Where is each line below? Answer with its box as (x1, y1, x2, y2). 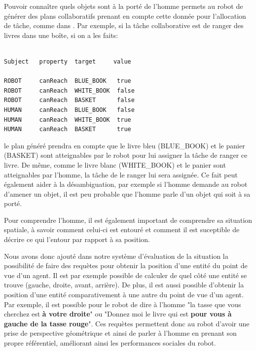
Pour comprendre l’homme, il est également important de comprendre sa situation (4, 214, 253, 225)
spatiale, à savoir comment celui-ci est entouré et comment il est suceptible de (4, 224, 240, 235)
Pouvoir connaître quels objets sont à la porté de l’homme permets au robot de (4, 1, 243, 11)
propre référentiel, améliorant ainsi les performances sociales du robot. (4, 338, 216, 348)
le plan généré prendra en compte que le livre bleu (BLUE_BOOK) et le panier (4, 140, 245, 150)
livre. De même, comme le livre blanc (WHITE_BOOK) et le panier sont (4, 159, 226, 170)
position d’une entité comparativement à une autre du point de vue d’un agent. (4, 289, 244, 300)
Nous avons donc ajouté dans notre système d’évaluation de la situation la (4, 250, 228, 261)
